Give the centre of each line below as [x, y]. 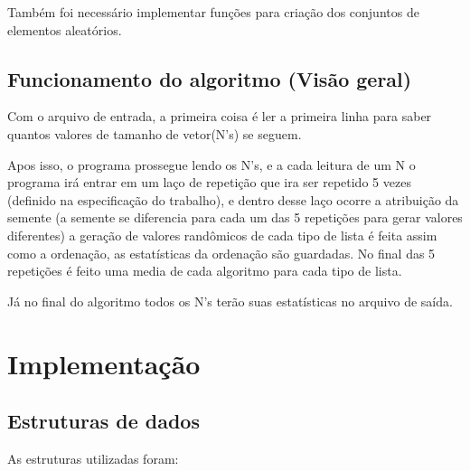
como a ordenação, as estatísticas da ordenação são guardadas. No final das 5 [221, 253]
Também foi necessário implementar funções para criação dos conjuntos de [213, 12]
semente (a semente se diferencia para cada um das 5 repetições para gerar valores [235, 217]
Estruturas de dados [103, 421]
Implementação [104, 363]
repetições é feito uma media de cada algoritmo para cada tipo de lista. [205, 271]
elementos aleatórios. [65, 29]
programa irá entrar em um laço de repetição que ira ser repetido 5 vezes [209, 182]
